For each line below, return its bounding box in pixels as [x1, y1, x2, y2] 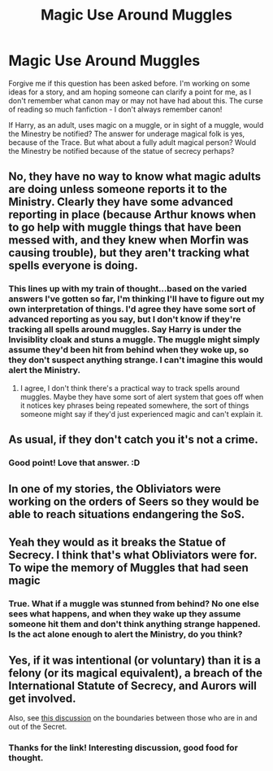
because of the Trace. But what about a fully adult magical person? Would [8, 137, 257, 147]
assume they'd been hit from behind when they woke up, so [8, 344, 249, 356]
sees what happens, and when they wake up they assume [8, 608, 241, 620]
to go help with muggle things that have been [8, 221, 242, 234]
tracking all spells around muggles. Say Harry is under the [8, 324, 242, 335]
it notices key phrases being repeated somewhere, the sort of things [19, 401, 249, 410]
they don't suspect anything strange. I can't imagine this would [8, 354, 263, 366]
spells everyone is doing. [8, 259, 138, 273]
